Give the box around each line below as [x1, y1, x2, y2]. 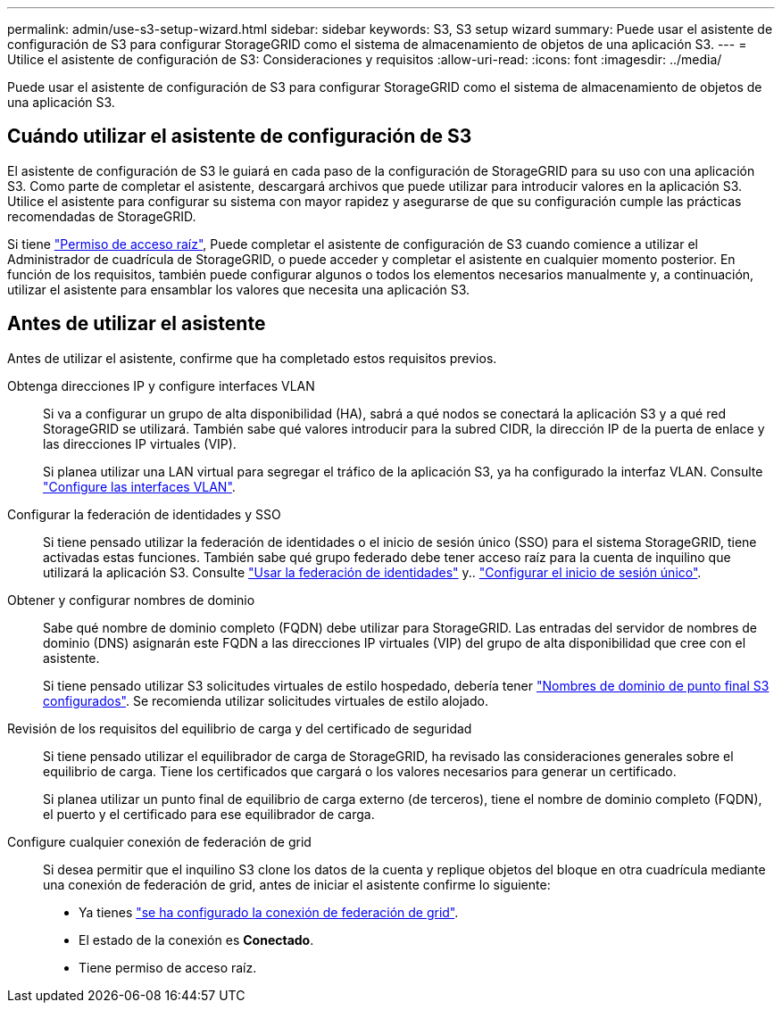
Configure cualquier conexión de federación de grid [7, 833, 312, 849]
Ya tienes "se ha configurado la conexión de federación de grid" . [79, 904, 459, 920]
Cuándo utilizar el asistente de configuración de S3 [7, 125, 472, 148]
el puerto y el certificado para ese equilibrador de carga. [43, 806, 375, 822]
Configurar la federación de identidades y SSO [7, 506, 281, 522]
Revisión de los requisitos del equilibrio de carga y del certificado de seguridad [7, 720, 472, 736]
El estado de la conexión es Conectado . [79, 931, 314, 948]
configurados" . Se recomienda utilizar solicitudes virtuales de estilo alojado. [43, 692, 488, 708]
